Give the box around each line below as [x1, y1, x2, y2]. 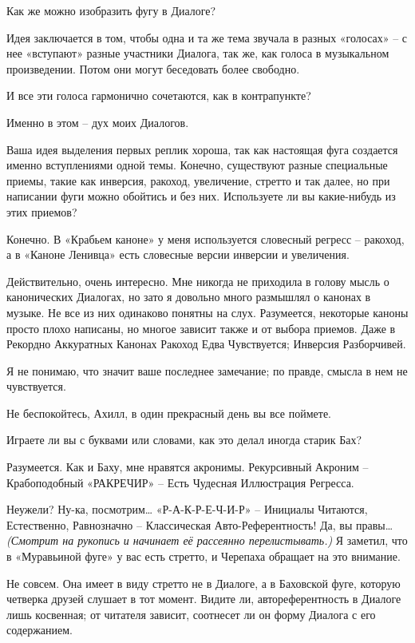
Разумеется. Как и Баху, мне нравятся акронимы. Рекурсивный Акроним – [6, 458, 369, 475]
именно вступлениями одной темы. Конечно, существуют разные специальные [6, 157, 388, 173]
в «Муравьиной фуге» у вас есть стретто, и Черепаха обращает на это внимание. [6, 548, 401, 565]
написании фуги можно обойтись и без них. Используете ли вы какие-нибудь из [6, 188, 396, 204]
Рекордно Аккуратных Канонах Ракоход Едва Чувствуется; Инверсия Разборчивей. [6, 335, 406, 352]
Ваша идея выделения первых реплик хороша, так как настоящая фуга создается [6, 141, 398, 157]
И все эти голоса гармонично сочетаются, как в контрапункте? [6, 87, 311, 104]
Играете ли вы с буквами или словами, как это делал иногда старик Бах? [6, 431, 362, 448]
